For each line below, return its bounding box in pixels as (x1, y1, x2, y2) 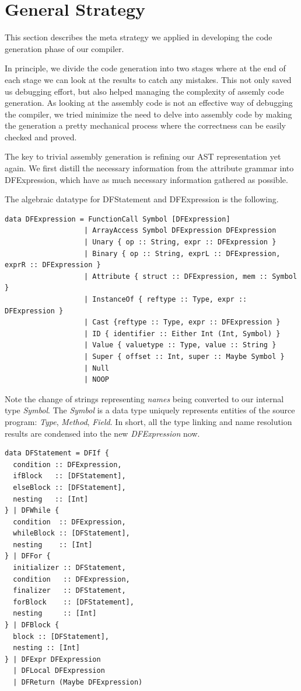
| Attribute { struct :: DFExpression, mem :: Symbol (84, 272, 297, 281)
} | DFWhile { (5, 506, 60, 515)
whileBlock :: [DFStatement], (13, 529, 130, 538)
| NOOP (84, 375, 109, 384)
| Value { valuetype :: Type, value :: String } (84, 341, 276, 350)
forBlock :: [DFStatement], (13, 597, 134, 606)
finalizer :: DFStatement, (13, 586, 126, 595)
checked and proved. (5, 130, 77, 143)
